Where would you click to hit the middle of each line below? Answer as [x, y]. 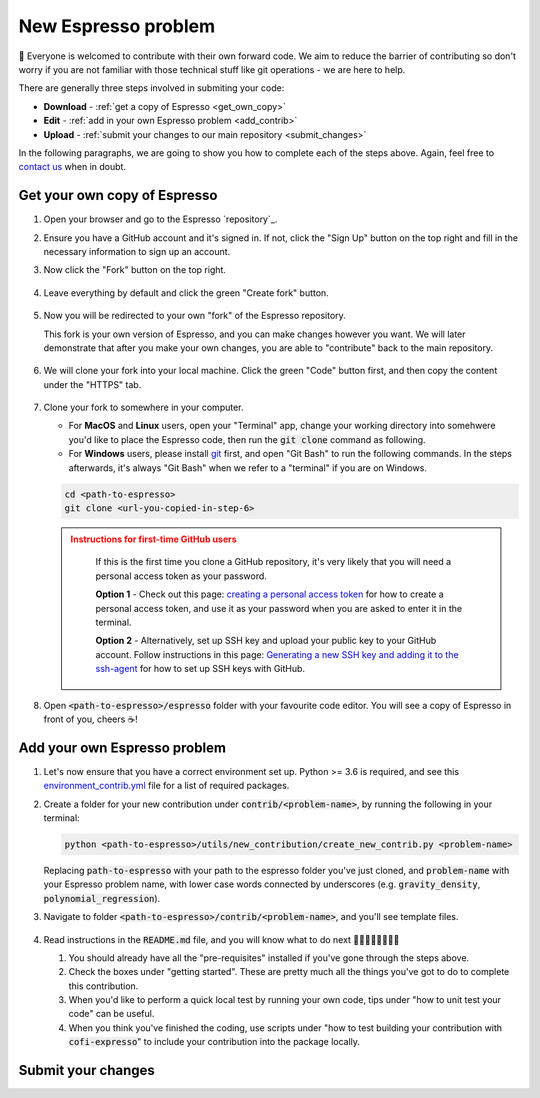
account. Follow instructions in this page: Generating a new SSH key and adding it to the [277, 654]
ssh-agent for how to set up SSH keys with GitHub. [200, 669]
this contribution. [103, 986]
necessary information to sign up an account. [137, 251]
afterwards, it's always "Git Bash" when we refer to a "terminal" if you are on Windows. [247, 467]
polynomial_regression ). [102, 898]
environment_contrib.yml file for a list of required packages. [166, 786]
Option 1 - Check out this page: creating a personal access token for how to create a [269, 594]
